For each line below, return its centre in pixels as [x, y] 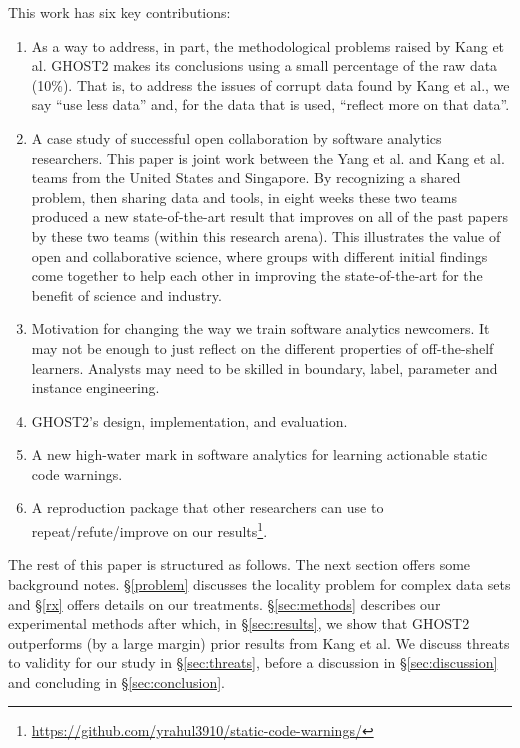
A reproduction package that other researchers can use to [207, 507]
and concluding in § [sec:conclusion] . [116, 681]
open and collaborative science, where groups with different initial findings [259, 255]
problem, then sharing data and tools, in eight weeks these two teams [244, 196]
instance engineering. [95, 387]
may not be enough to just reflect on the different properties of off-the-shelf [262, 347]
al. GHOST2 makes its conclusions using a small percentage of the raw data [264, 65]
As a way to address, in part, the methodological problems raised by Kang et [268, 45]
